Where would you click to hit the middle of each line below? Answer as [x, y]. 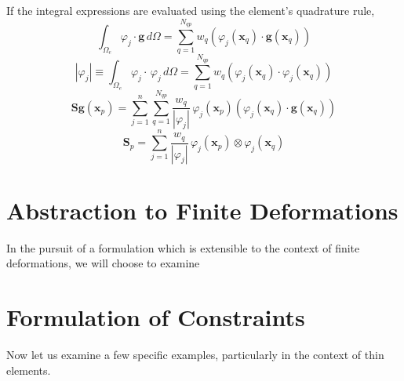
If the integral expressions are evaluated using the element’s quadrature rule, [191, 10]
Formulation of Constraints [156, 317]
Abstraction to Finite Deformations [202, 210]
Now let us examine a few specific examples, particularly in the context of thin [195, 354]
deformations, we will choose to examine [103, 263]
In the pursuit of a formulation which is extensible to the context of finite [183, 247]
